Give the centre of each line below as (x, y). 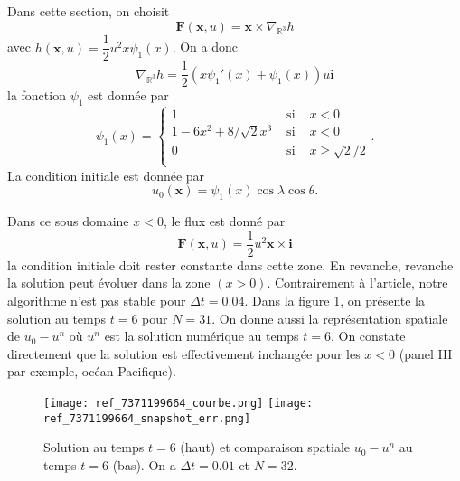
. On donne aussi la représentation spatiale (330, 318)
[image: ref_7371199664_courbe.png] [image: (178, 403)
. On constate (368, 336)
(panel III (426, 353)
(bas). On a (144, 464)
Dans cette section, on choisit (89, 11)
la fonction (37, 95)
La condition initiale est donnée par (106, 175)
